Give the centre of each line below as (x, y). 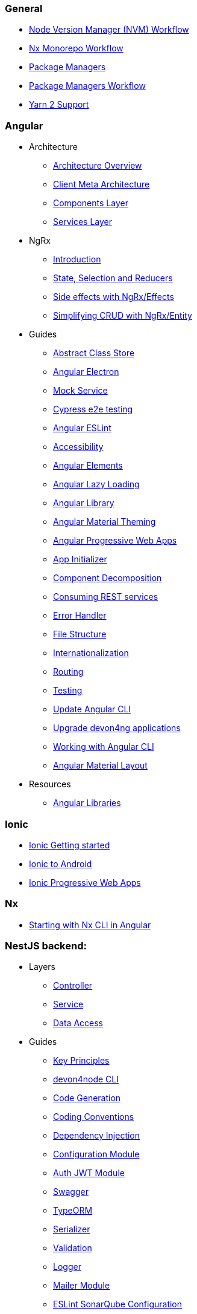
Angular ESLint (82, 428)
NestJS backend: (46, 946)
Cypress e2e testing (93, 409)
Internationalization (91, 653)
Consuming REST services (106, 597)
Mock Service (80, 391)
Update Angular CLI (92, 709)
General (24, 8)
